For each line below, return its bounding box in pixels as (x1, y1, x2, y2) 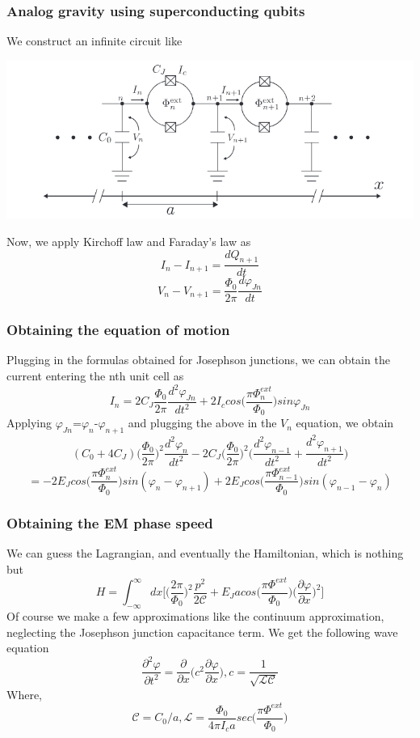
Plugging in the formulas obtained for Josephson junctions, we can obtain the (6, 351, 390, 368)
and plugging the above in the (128, 414, 277, 431)
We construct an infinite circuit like (6, 32, 183, 49)
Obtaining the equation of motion (6, 320, 230, 340)
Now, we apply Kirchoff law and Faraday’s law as (6, 233, 251, 249)
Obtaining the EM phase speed (6, 512, 213, 532)
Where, (6, 685, 42, 702)
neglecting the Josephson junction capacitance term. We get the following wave (6, 623, 398, 640)
